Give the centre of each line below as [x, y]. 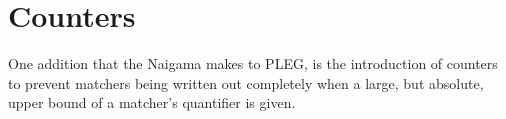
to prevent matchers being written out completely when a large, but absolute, [246, 82]
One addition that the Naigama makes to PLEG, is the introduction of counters [253, 63]
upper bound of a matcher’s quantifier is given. [152, 102]
